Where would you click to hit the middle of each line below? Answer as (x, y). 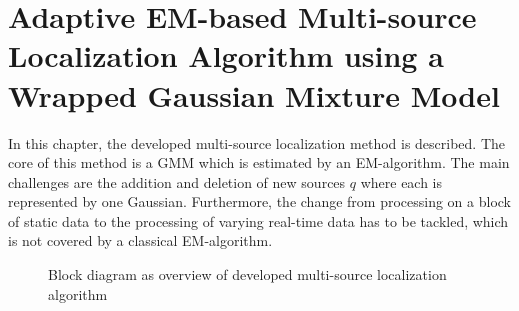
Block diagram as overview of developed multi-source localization (247, 274)
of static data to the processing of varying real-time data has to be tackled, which (258, 220)
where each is (401, 181)
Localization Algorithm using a (226, 55)
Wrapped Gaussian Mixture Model (254, 94)
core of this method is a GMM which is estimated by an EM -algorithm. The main (259, 162)
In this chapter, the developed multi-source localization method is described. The (257, 142)
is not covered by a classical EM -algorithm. (140, 240)
